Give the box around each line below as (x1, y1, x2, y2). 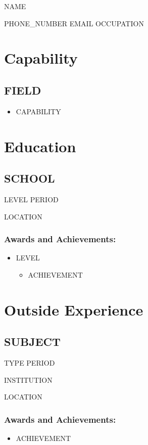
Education (4, 136, 76, 156)
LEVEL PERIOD (4, 194, 59, 204)
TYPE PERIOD (4, 358, 55, 368)
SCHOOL (4, 170, 55, 186)
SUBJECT (4, 334, 61, 349)
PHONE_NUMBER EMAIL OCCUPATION (4, 18, 144, 28)
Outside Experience (4, 299, 143, 320)
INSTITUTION (4, 374, 53, 385)
